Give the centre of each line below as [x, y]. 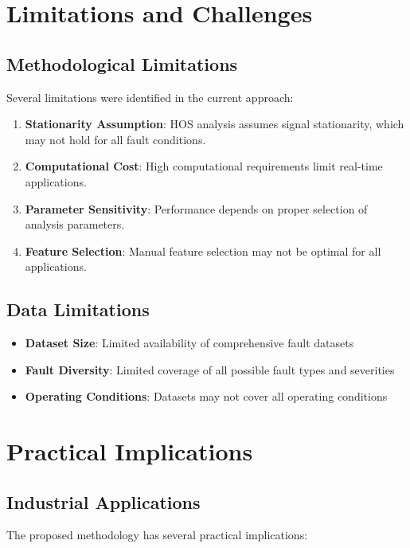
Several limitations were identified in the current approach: [150, 97]
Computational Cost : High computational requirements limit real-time [204, 166]
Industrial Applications [103, 501]
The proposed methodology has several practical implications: [157, 535]
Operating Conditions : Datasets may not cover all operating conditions [206, 396]
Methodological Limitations [122, 63]
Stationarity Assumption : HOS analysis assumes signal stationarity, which [215, 124]
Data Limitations [78, 309]
